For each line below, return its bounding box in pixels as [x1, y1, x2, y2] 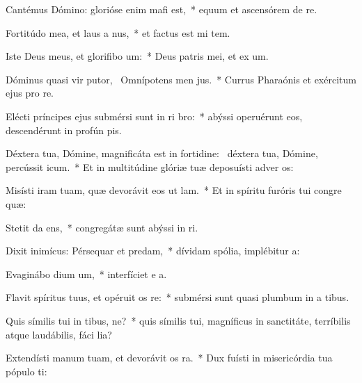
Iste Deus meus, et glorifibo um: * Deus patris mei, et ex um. [6, 49, 269, 63]
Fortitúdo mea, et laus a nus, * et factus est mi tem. [6, 25, 230, 40]
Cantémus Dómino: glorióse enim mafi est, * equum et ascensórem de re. [6, 2, 317, 16]
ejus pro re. [6, 85, 54, 100]
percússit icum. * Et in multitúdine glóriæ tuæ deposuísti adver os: [6, 159, 294, 174]
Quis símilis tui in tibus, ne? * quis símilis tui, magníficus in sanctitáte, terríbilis [6, 313, 351, 327]
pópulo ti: [6, 364, 47, 378]
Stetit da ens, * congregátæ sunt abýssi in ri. [6, 220, 198, 234]
